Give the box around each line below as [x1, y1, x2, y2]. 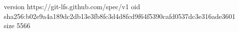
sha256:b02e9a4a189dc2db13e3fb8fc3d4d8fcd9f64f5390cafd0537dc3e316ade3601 [4, 11, 236, 21]
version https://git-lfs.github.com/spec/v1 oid [4, 1, 140, 11]
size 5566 [4, 20, 30, 31]
